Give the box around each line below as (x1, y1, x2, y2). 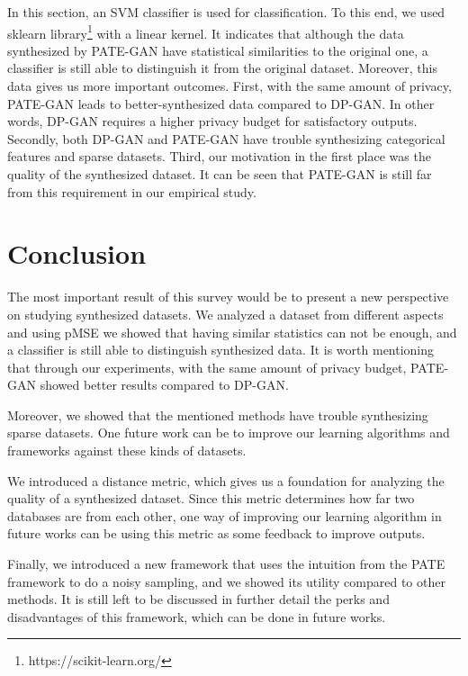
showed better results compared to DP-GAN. (40, 375, 289, 394)
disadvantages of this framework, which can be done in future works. (7, 607, 386, 626)
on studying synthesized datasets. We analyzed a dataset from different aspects (7, 304, 444, 323)
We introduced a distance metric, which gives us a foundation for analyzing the (7, 471, 445, 490)
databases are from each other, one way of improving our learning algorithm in (7, 506, 442, 525)
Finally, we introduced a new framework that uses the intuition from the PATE (7, 554, 445, 573)
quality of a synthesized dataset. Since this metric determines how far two (7, 489, 415, 508)
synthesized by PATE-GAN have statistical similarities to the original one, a (7, 41, 428, 59)
